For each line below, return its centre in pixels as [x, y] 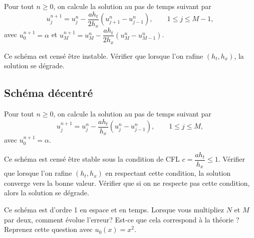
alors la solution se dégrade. [47, 193]
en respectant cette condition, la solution [168, 173]
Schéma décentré [49, 93]
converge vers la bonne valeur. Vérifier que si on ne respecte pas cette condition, [127, 183]
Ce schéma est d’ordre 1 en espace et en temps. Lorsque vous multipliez [114, 210]
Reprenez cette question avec [48, 229]
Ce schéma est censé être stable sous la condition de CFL [92, 159]
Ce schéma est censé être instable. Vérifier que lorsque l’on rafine [104, 55]
